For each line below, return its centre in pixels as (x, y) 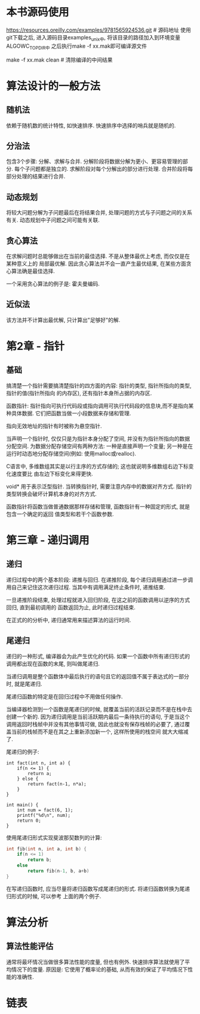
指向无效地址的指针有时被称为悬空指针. (54, 426)
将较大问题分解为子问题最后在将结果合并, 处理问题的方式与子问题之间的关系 (99, 213)
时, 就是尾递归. (24, 684)
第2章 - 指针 (35, 346)
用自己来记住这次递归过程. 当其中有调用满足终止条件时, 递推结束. (86, 587)
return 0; (29, 821)
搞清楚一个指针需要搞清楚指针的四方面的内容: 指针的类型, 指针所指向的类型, (99, 385)
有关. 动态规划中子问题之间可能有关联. (53, 220)
